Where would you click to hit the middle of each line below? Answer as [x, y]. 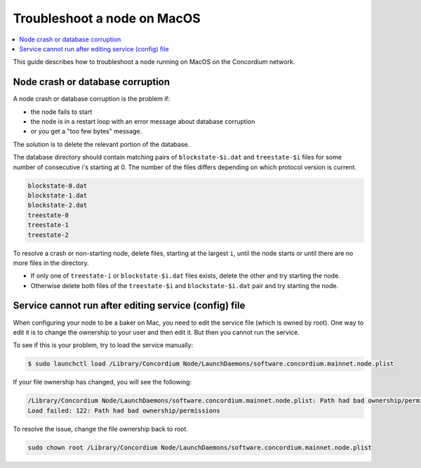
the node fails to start [61, 112]
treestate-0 [48, 215]
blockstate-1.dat [58, 195]
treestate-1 [48, 225]
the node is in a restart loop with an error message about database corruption [143, 122]
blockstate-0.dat [58, 186]
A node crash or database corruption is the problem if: [92, 99]
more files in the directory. [51, 263]
